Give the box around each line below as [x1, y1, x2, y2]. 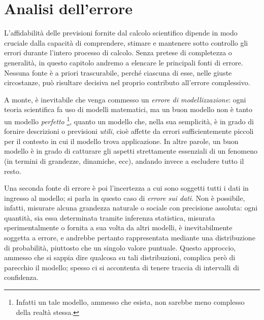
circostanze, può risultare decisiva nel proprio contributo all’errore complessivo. [4, 77, 250, 88]
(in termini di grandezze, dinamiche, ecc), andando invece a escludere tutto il [4, 155, 244, 166]
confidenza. [4, 272, 39, 282]
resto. [4, 165, 21, 176]
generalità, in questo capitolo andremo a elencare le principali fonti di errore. [4, 57, 243, 67]
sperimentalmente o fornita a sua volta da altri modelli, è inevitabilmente [4, 222, 233, 233]
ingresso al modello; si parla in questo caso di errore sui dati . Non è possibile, [4, 192, 245, 203]
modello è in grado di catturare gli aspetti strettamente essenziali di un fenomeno [4, 146, 257, 156]
